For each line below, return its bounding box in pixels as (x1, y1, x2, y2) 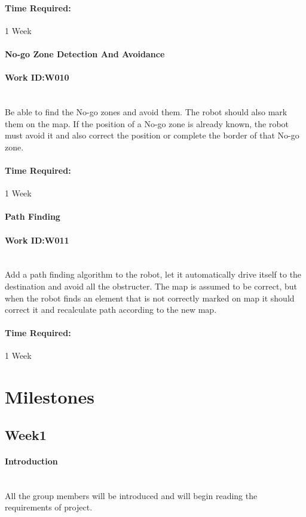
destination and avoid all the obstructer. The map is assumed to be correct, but (5, 279, 297, 292)
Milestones (5, 384, 94, 409)
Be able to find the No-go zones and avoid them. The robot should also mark (5, 105, 287, 118)
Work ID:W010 (5, 71, 69, 84)
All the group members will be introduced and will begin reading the (5, 489, 258, 501)
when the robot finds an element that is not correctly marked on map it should (5, 291, 295, 304)
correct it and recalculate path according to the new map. (5, 303, 217, 316)
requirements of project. (5, 501, 93, 513)
